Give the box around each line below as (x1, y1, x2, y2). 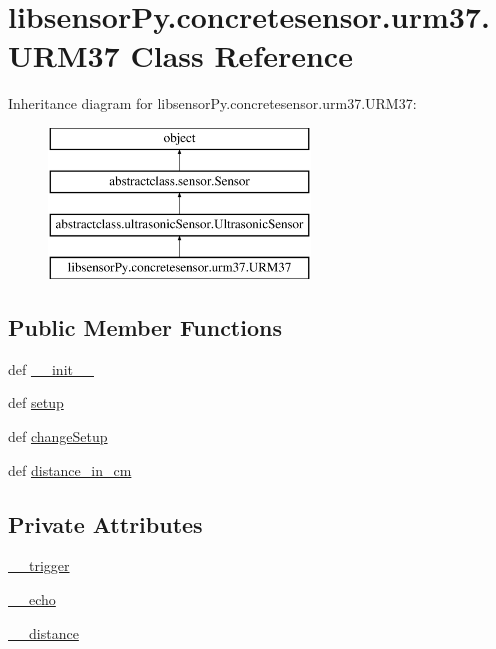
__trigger (8, 555, 70, 576)
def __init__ (8, 358, 94, 379)
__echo (8, 589, 56, 610)
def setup (8, 392, 64, 413)
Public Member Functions (8, 312, 282, 343)
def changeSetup (8, 426, 108, 447)
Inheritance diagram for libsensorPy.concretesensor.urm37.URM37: (8, 93, 417, 114)
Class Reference (130, 35, 353, 76)
